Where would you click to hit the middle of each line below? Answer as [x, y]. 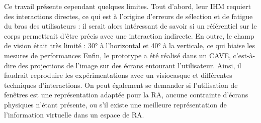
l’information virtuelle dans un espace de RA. [74, 114]
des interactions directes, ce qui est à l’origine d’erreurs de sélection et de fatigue [128, 16]
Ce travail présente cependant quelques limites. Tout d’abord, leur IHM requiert [127, 6]
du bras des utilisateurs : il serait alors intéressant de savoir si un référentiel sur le [130, 26]
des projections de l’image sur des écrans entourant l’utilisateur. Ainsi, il [130, 65]
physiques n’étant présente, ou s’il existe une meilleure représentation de [115, 104]
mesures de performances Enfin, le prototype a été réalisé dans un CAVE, [117, 55]
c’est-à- [244, 55]
